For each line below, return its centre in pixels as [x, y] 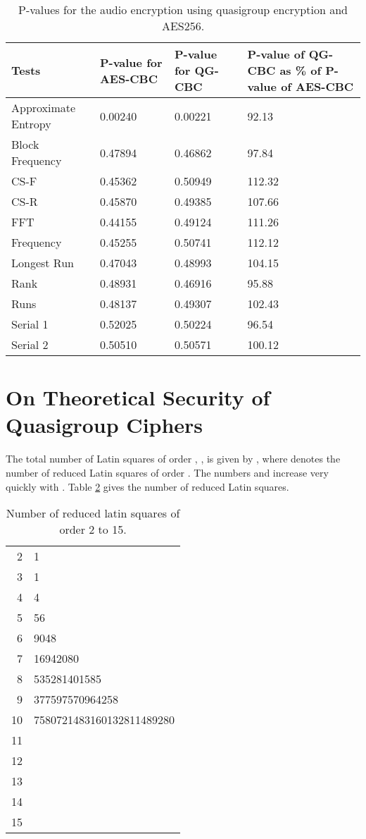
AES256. [183, 26]
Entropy [31, 124]
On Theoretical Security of [138, 397]
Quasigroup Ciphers [105, 425]
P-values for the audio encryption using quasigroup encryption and [183, 10]
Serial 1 [30, 324]
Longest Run [43, 263]
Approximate [44, 108]
